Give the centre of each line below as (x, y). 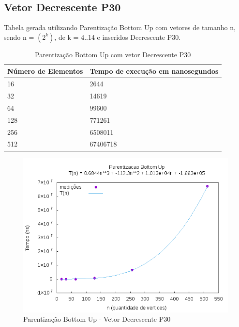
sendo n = (19, 37)
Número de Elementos (45, 71)
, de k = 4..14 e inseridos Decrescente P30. (118, 37)
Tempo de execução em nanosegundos (154, 71)
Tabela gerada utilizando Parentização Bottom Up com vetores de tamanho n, (120, 27)
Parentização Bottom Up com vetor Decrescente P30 (113, 54)
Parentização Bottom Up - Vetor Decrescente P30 (97, 319)
